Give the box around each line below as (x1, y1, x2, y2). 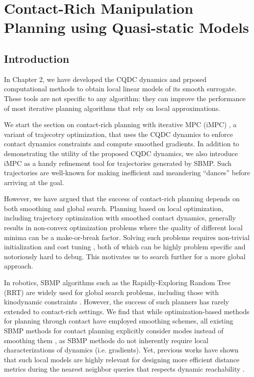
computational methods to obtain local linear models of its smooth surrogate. (4, 83, 237, 94)
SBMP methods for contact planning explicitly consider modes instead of (4, 325, 224, 336)
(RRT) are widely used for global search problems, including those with (4, 287, 219, 297)
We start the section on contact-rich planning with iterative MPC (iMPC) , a (4, 119, 237, 130)
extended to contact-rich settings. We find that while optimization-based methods (4, 306, 250, 316)
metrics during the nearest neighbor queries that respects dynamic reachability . (4, 364, 245, 374)
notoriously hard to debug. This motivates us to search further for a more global (4, 251, 246, 261)
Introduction (4, 51, 70, 66)
